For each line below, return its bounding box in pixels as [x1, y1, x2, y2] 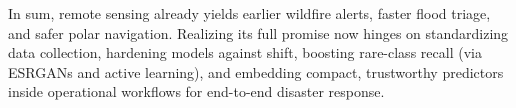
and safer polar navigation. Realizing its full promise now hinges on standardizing [8, 22, 509, 43]
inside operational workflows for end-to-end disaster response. [8, 81, 385, 102]
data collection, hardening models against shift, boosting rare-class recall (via [8, 42, 482, 63]
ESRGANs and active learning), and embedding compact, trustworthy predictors [8, 61, 504, 82]
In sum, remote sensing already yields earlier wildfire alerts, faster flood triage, [8, 3, 491, 23]
